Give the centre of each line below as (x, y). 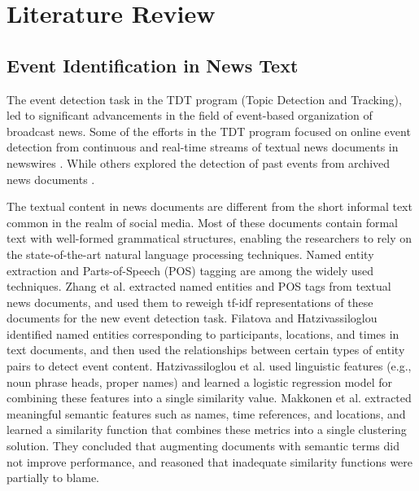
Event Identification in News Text (153, 65)
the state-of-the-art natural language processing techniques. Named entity (190, 254)
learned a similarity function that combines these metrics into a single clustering (207, 430)
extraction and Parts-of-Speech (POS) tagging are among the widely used (190, 270)
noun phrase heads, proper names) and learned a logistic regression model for (200, 381)
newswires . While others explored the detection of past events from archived (199, 162)
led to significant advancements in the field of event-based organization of (190, 115)
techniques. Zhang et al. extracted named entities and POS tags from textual (199, 286)
